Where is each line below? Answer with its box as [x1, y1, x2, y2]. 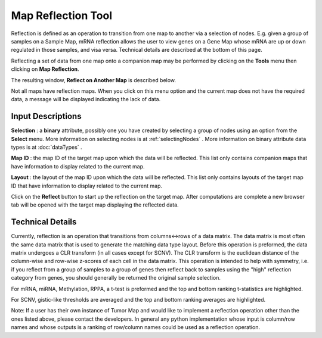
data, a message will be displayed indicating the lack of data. [11, 96, 161, 103]
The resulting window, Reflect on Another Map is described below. [11, 76, 176, 83]
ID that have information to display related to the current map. [11, 182, 163, 189]
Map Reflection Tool [11, 9, 113, 22]
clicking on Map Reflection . [11, 65, 80, 73]
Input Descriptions [11, 111, 82, 121]
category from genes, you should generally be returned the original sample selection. [11, 274, 221, 281]
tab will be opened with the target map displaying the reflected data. [11, 201, 179, 208]
